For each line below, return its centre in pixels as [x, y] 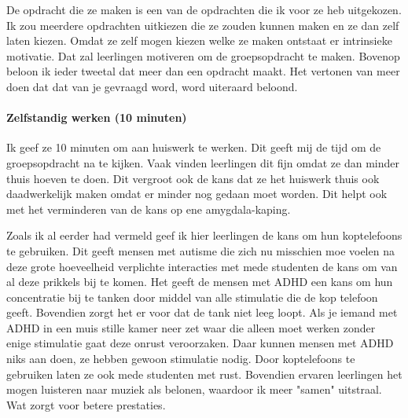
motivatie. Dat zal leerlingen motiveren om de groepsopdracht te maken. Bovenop [203, 55]
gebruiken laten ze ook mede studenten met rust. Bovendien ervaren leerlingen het [204, 374]
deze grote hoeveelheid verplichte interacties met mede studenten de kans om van [202, 266]
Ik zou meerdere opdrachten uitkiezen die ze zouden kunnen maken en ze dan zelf [203, 25]
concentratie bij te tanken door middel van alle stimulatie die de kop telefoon [192, 297]
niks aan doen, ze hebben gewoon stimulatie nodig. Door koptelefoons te [181, 359]
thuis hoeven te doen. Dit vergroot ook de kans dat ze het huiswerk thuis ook [193, 178]
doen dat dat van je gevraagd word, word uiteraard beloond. [152, 86]
